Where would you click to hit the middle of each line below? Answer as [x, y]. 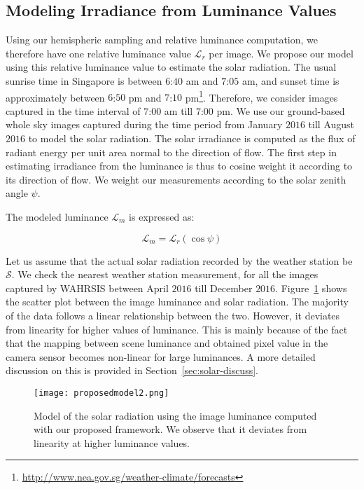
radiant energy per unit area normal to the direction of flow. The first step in [171, 152]
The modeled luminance [57, 216]
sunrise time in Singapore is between [84, 80]
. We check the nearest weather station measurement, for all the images [165, 274]
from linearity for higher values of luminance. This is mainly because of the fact [177, 329]
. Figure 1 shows [311, 288]
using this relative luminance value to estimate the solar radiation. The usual [171, 67]
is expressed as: [162, 216]
